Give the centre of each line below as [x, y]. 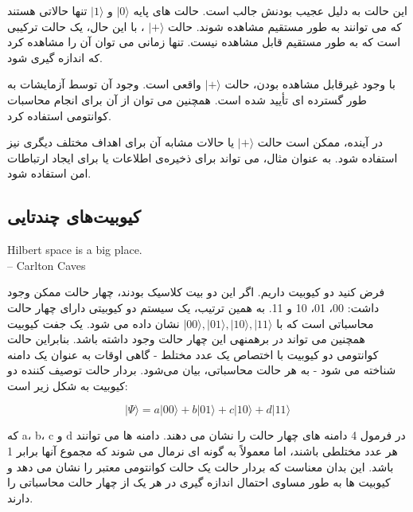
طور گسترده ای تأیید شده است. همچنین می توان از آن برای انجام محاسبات [187, 99]
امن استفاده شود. [49, 173]
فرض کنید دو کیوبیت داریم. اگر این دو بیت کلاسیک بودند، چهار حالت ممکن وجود [196, 292]
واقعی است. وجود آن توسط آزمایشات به [104, 84]
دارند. [20, 497]
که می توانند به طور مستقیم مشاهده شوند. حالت [285, 26]
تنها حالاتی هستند [47, 10]
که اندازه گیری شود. [55, 57]
